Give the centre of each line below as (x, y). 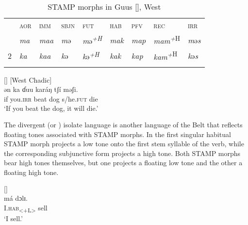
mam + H (167, 40)
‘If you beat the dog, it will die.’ (51, 108)
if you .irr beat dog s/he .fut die (51, 98)
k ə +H (91, 56)
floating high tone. (31, 172)
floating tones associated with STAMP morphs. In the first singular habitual (117, 134)
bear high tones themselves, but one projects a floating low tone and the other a (123, 163)
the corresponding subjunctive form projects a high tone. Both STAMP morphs (122, 153)
